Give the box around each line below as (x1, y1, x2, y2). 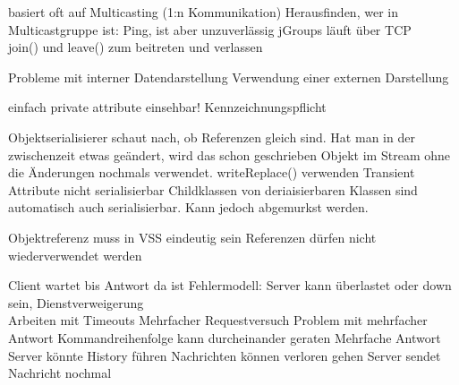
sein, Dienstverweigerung (8, 293, 144, 312)
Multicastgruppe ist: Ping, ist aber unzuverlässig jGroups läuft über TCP (8, 20, 412, 38)
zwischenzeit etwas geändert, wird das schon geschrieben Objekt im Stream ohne (8, 145, 450, 164)
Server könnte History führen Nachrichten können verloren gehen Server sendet (8, 346, 441, 364)
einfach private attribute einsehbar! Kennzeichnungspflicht (8, 98, 327, 116)
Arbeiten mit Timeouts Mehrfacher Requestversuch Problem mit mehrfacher (8, 311, 428, 329)
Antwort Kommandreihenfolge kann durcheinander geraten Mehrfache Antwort (8, 328, 441, 346)
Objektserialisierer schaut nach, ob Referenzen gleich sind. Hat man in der (8, 127, 415, 146)
